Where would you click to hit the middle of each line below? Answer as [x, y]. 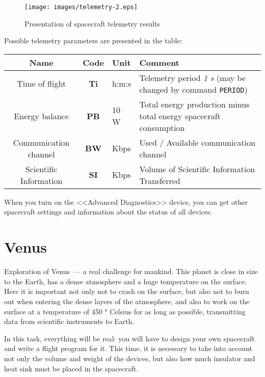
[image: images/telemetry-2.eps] [81, 7]
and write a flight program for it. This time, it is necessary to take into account [128, 348]
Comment [159, 62]
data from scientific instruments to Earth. [69, 321]
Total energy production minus [194, 104]
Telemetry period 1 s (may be [193, 77]
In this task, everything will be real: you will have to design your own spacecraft [129, 338]
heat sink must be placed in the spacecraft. [71, 368]
